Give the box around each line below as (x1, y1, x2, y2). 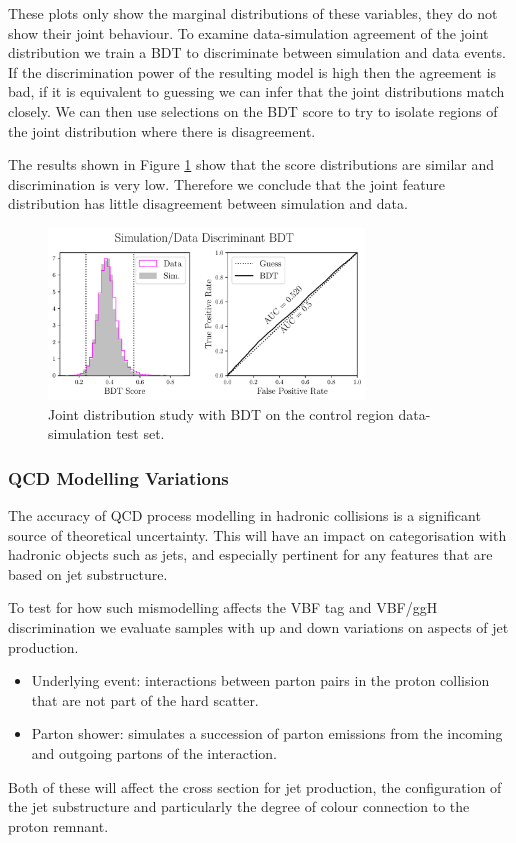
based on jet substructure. (8, 563, 168, 584)
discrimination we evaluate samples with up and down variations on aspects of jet (8, 616, 509, 637)
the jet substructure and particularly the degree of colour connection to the (8, 796, 470, 817)
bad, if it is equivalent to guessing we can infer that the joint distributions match (8, 81, 505, 102)
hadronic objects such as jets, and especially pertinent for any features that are (8, 544, 493, 565)
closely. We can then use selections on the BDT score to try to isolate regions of (8, 100, 498, 121)
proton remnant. (8, 815, 109, 836)
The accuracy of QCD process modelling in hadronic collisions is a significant (8, 504, 481, 525)
